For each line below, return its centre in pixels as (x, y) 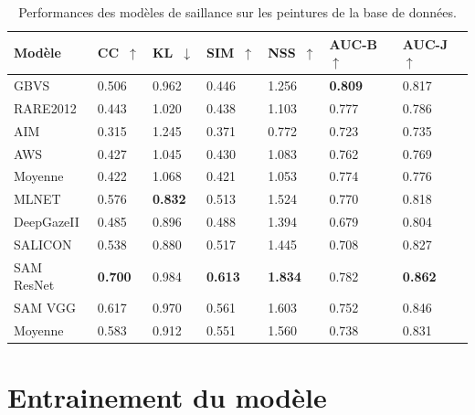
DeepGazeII (47, 222)
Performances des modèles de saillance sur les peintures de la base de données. (237, 12)
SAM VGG (45, 308)
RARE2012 (45, 107)
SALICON (43, 244)
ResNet (34, 285)
